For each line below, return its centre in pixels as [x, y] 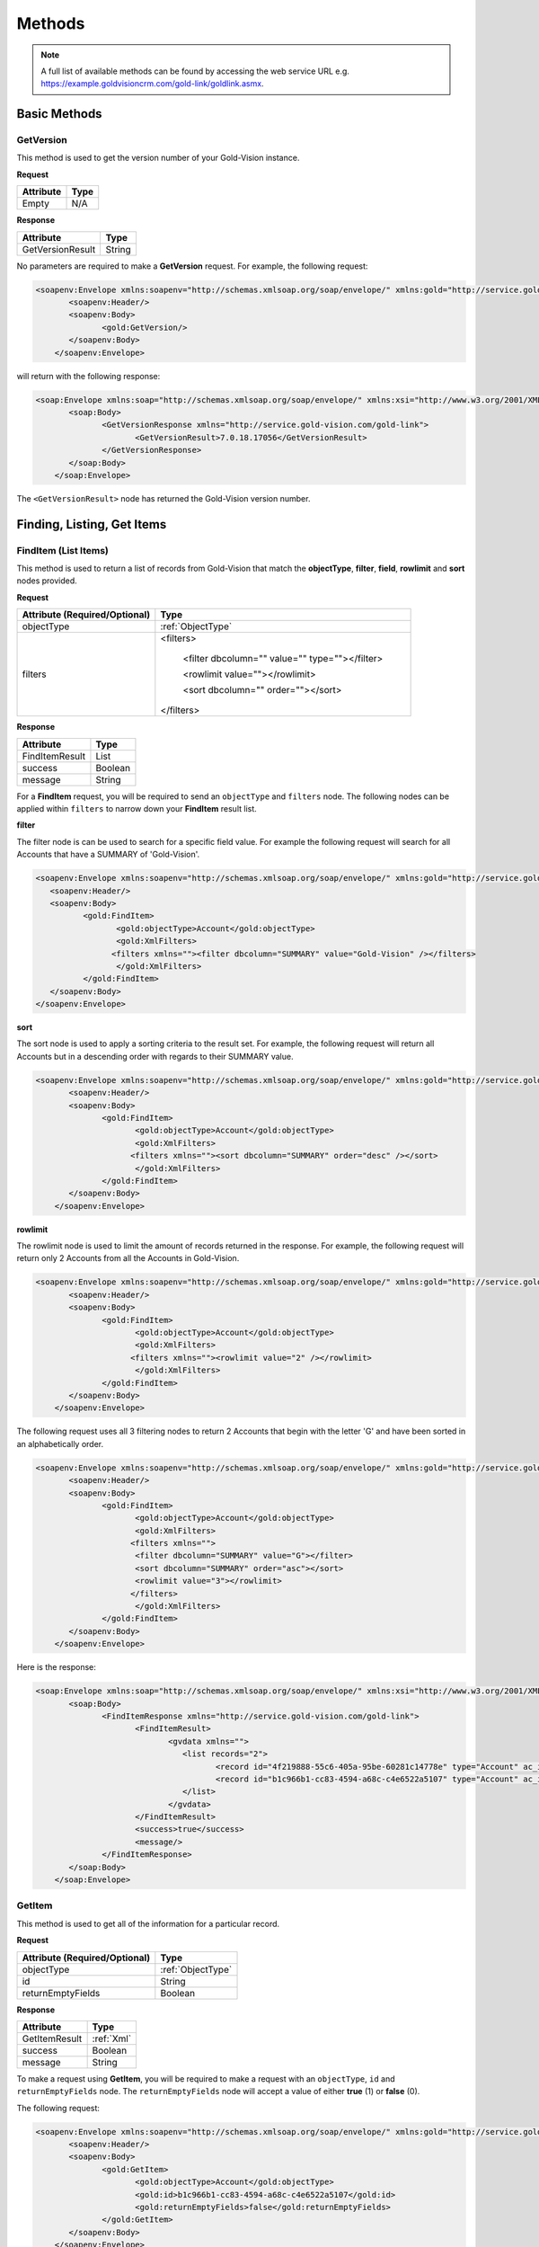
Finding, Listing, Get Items [92, 524]
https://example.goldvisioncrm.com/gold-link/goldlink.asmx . [152, 84]
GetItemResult [52, 2038]
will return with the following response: [88, 376]
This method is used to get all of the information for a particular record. [148, 1923]
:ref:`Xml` [112, 2038]
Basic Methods [59, 114]
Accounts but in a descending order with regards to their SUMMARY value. [155, 1056]
